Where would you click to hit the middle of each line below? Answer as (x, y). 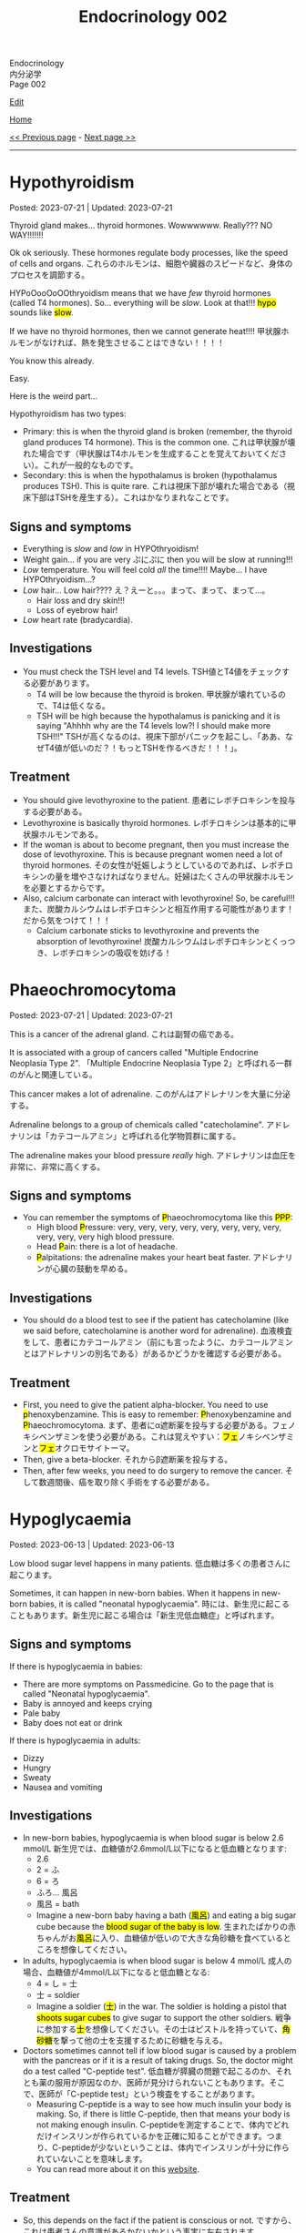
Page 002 (28, 85)
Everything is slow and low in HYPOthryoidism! (110, 548)
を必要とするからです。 (66, 887)
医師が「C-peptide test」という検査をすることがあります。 (149, 2094)
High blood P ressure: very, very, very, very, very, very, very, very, (159, 1228)
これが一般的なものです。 (90, 465)
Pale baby (41, 1713)
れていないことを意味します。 (92, 2158)
